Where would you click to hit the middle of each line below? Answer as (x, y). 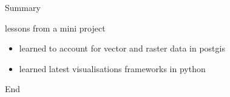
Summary (23, 7)
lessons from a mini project (55, 28)
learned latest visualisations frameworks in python (112, 68)
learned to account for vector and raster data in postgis (122, 48)
